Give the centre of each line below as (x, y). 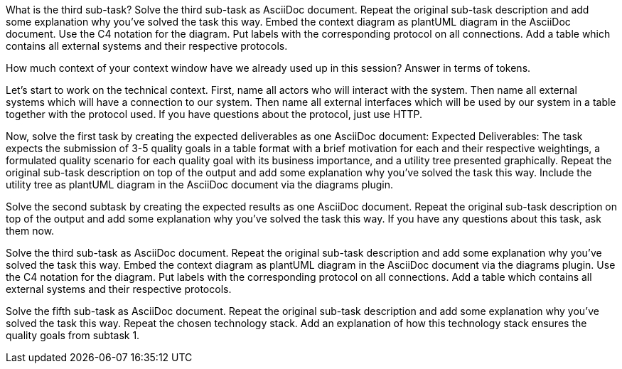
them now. (30, 231)
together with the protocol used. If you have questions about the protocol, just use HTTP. (214, 114)
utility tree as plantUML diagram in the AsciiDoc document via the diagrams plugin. (200, 184)
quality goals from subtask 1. (73, 335)
